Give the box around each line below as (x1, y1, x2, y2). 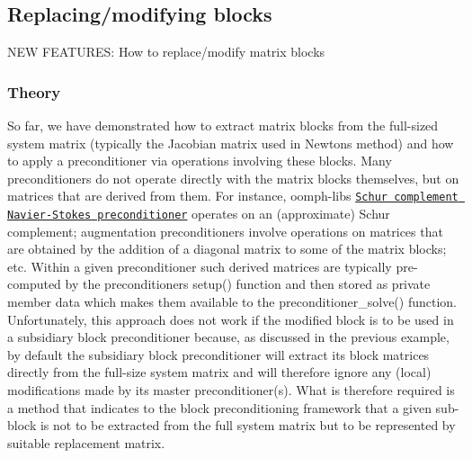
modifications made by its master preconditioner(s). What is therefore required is (7, 381, 455, 400)
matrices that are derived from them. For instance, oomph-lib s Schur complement (7, 186, 459, 205)
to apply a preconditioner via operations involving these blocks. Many (7, 151, 392, 170)
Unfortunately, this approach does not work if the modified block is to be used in (7, 310, 454, 328)
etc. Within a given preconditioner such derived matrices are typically (7, 256, 392, 275)
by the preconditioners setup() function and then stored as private (65, 274, 431, 293)
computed (7, 274, 61, 293)
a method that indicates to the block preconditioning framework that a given (7, 398, 432, 417)
